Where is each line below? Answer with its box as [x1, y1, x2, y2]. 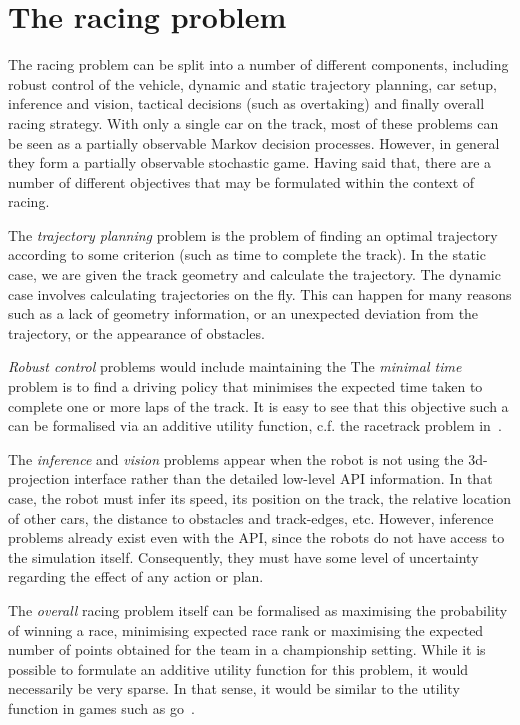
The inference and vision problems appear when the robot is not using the [8, 448, 464, 469]
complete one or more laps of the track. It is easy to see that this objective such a [8, 395, 509, 416]
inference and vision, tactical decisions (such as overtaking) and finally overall [8, 93, 485, 114]
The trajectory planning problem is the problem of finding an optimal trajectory [8, 224, 498, 245]
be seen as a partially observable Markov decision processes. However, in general [8, 132, 500, 153]
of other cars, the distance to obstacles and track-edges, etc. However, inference [8, 507, 494, 528]
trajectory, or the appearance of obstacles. [8, 322, 265, 343]
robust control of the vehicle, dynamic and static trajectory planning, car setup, [8, 73, 497, 94]
